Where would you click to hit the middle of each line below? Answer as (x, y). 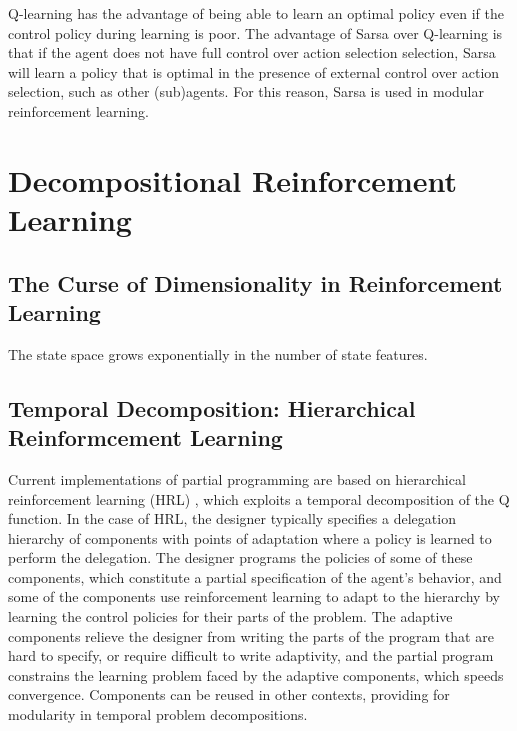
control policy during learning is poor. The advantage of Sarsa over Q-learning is (255, 32)
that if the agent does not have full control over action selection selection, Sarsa (252, 52)
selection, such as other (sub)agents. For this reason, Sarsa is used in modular (246, 91)
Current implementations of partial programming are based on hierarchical (237, 478)
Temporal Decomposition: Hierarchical (212, 407)
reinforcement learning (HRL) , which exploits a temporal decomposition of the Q (259, 498)
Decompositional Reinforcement (233, 179)
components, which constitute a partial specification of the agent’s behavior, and (255, 576)
